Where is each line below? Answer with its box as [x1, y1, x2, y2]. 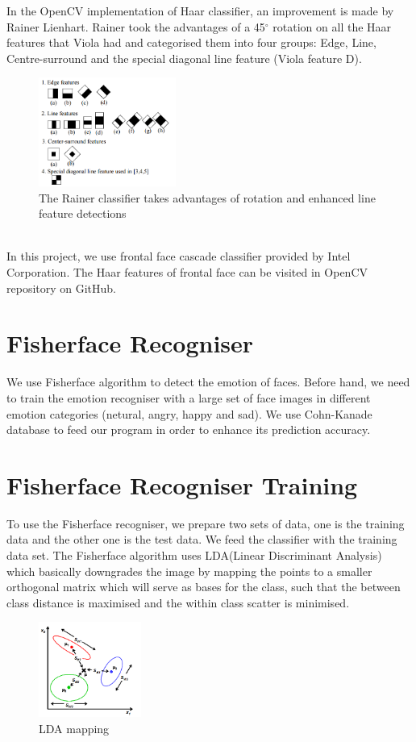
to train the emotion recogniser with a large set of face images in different [6, 389, 371, 406]
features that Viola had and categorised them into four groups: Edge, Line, [6, 34, 376, 51]
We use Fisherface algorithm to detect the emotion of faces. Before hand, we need [6, 373, 410, 390]
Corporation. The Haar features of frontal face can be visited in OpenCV [6, 264, 368, 280]
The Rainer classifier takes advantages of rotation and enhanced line [39, 189, 376, 206]
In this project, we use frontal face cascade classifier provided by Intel [6, 248, 351, 265]
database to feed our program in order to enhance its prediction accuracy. [6, 421, 371, 438]
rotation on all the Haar [272, 18, 392, 35]
